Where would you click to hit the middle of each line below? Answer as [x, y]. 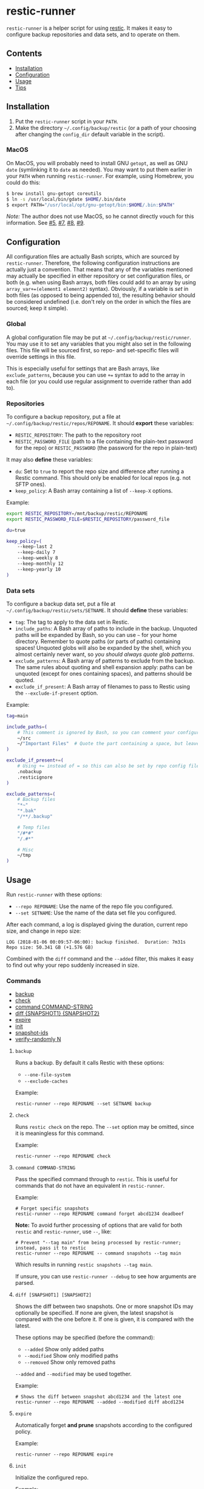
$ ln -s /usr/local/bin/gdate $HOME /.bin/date [66, 199]
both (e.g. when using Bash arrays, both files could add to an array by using [101, 282]
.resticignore [35, 777]
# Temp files [34, 827]
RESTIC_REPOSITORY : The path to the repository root [78, 435]
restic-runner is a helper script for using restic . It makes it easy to [89, 28]
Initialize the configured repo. [52, 1477]
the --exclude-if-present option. [56, 693]
